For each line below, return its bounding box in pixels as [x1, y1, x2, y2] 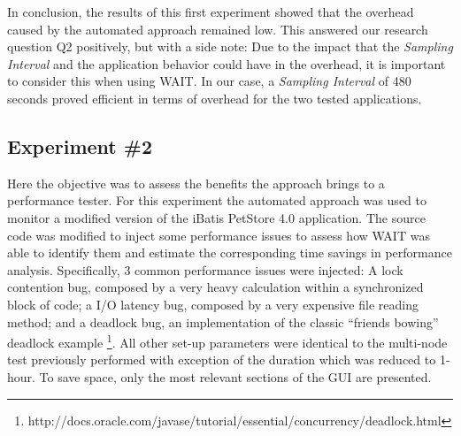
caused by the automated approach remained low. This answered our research [7, 19, 428, 38]
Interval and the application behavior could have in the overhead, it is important [7, 54, 446, 73]
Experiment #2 [7, 132, 152, 159]
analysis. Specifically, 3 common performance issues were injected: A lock [7, 260, 403, 279]
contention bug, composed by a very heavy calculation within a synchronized [7, 278, 424, 296]
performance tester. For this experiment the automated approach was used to [7, 191, 426, 210]
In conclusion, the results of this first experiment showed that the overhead [7, 3, 414, 20]
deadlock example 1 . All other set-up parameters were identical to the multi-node [7, 331, 448, 351]
